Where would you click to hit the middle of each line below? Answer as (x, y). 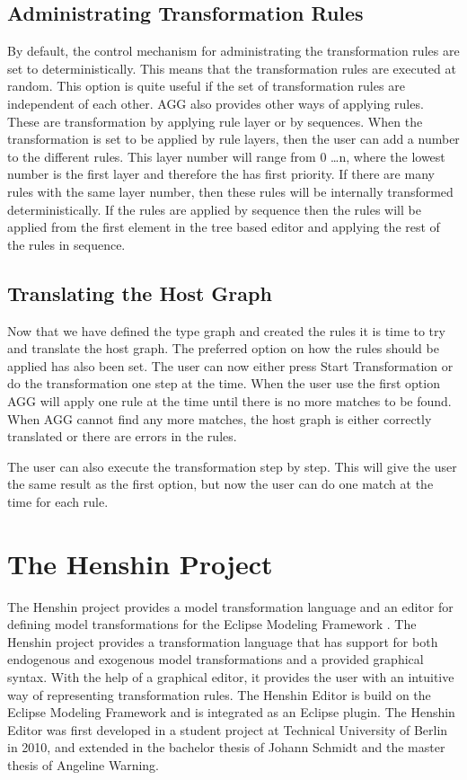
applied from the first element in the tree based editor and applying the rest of (224, 227)
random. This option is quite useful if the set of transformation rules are (206, 86)
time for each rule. (58, 501)
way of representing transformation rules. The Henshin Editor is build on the (219, 694)
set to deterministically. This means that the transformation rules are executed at (232, 68)
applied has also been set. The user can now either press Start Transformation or (230, 365)
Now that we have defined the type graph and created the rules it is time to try (226, 330)
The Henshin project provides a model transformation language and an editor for (230, 606)
